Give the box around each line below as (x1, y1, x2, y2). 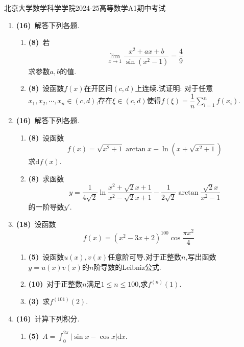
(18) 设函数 (16, 218, 56, 229)
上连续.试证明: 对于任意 (135, 83, 213, 94)
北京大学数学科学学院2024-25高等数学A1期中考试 (4, 3, 166, 13)
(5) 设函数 (28, 251, 64, 262)
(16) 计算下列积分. (16, 313, 80, 323)
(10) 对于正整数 (28, 279, 83, 289)
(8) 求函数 (28, 173, 64, 183)
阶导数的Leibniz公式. (93, 261, 161, 272)
